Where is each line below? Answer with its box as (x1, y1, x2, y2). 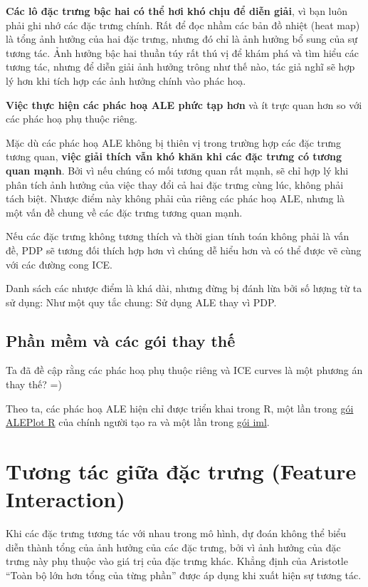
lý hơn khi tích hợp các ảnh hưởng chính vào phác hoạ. (6, 73, 246, 88)
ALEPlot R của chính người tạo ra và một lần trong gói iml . (6, 415, 270, 430)
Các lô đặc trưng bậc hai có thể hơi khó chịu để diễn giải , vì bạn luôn (6, 4, 348, 18)
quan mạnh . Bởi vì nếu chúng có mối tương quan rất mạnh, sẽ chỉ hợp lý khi (6, 162, 349, 177)
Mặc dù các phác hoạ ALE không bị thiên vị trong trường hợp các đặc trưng (6, 135, 342, 150)
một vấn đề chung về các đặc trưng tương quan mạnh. (6, 204, 243, 219)
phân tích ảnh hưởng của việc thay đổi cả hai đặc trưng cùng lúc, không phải (6, 177, 344, 192)
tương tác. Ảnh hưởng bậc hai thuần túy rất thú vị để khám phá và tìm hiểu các (6, 45, 359, 60)
